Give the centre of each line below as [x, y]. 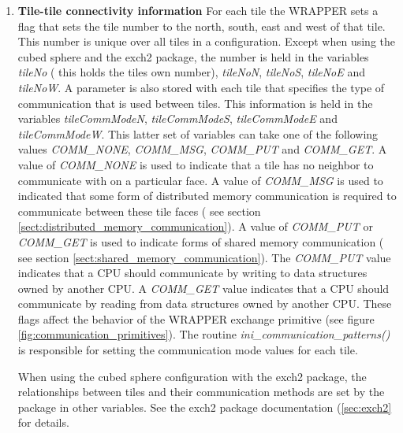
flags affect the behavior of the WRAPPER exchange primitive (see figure [196, 318]
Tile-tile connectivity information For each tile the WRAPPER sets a [198, 10]
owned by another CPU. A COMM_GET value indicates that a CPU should [203, 288]
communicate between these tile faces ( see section [139, 211]
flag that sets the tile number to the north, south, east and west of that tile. [201, 26]
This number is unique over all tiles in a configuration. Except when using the [206, 41]
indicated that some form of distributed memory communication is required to [207, 196]
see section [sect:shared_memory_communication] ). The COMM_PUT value [204, 257]
